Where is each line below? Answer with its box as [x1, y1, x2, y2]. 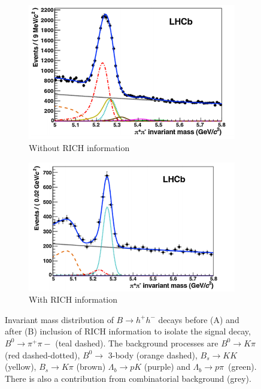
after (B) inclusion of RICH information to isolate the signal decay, [5, 325, 251, 337]
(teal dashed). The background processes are [55, 336, 218, 349]
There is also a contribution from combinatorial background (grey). [5, 372, 251, 384]
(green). [228, 360, 257, 373]
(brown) [76, 360, 106, 373]
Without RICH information [29, 141, 130, 153]
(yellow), [5, 360, 37, 373]
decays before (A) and [158, 313, 239, 325]
